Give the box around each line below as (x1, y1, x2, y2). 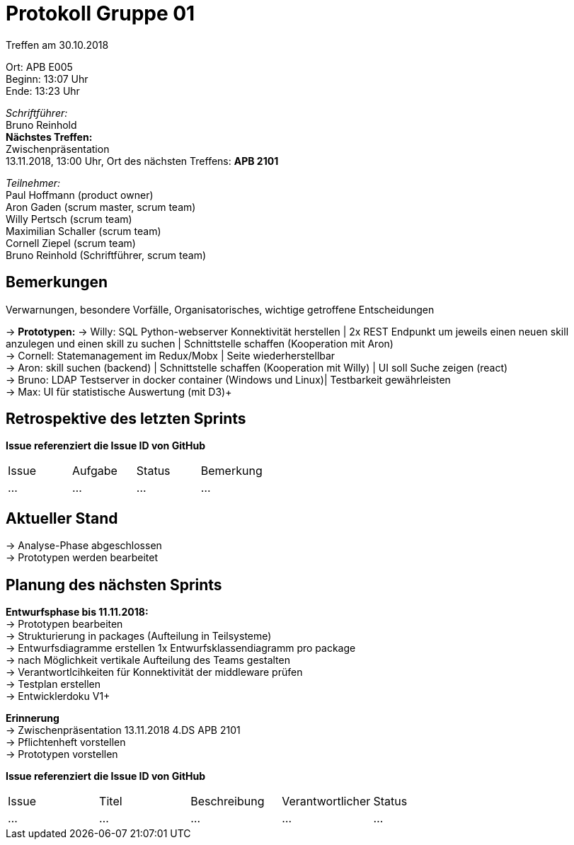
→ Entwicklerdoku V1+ (6, 690, 110, 703)
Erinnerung (6, 712, 59, 725)
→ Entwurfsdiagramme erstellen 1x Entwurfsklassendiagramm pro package (6, 642, 356, 655)
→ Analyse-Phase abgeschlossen (6, 539, 162, 552)
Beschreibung (190, 794, 265, 809)
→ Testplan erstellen (6, 678, 101, 691)
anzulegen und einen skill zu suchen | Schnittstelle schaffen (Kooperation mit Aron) (6, 337, 394, 350)
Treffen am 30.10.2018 (6, 38, 109, 51)
